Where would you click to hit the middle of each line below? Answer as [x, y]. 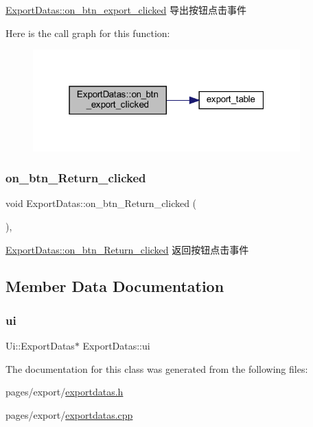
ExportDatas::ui [116, 346]
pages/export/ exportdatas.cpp [69, 414]
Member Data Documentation [115, 286]
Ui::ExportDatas [40, 346]
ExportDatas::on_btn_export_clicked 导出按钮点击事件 [126, 10]
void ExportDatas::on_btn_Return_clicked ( [101, 203]
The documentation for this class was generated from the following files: [157, 368]
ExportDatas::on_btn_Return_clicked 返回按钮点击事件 [127, 249]
